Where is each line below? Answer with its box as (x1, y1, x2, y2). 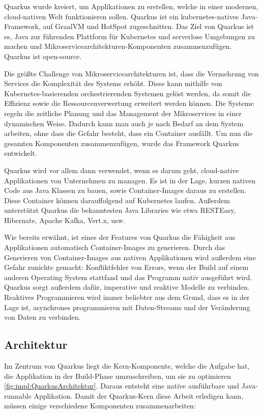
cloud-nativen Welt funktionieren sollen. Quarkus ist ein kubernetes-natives (4, 11, 239, 21)
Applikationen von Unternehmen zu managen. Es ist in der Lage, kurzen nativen (4, 175, 256, 185)
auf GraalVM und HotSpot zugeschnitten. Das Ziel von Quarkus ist (43, 21, 254, 32)
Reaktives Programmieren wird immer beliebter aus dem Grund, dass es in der (4, 292, 250, 302)
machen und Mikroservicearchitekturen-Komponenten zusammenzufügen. (4, 41, 232, 51)
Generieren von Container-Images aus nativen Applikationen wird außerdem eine (4, 252, 256, 262)
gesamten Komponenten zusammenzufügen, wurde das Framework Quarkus (4, 137, 239, 148)
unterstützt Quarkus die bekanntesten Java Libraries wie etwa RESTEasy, (4, 205, 236, 215)
